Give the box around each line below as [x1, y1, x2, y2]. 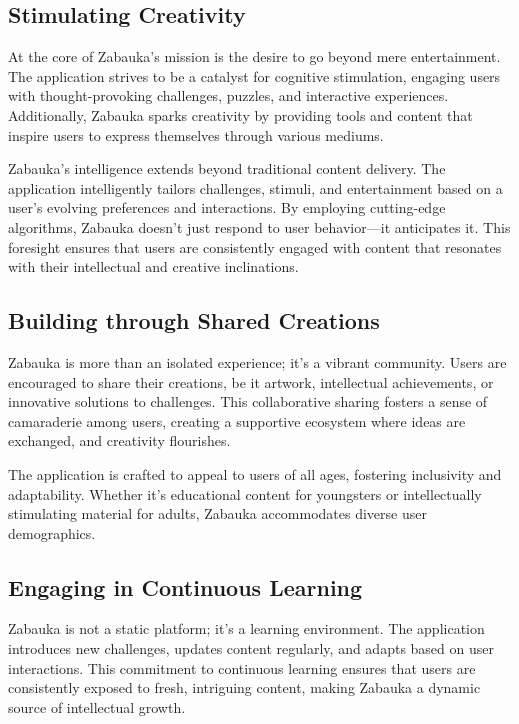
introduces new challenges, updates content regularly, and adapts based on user [8, 638, 494, 659]
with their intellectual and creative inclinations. [8, 256, 299, 277]
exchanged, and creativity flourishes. [8, 430, 231, 451]
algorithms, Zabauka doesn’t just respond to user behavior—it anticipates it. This [8, 216, 511, 237]
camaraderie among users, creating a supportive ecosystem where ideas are [8, 410, 466, 431]
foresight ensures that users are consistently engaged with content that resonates [8, 236, 502, 257]
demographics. [8, 522, 96, 543]
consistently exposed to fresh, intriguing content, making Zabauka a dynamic [8, 677, 481, 698]
